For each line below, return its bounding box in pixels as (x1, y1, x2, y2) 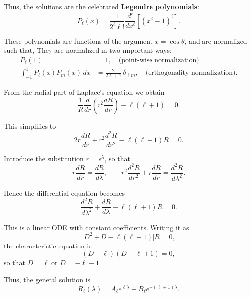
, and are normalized (184, 35, 247, 46)
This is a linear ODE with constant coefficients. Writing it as (4, 222, 189, 232)
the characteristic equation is (4, 240, 92, 250)
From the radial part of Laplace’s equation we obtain (4, 87, 165, 97)
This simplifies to (4, 120, 56, 131)
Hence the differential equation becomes (4, 188, 125, 198)
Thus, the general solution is (4, 274, 91, 285)
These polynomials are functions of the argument (4, 35, 153, 46)
